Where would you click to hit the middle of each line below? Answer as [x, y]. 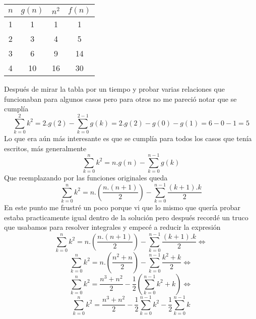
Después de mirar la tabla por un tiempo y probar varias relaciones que [114, 89]
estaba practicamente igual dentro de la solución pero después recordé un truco [126, 217]
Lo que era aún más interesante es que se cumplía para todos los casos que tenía [128, 138]
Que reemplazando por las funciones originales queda [86, 178]
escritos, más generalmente [45, 148]
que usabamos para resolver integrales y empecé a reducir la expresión [112, 227]
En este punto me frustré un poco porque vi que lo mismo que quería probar [122, 207]
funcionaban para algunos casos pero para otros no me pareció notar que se [120, 99]
